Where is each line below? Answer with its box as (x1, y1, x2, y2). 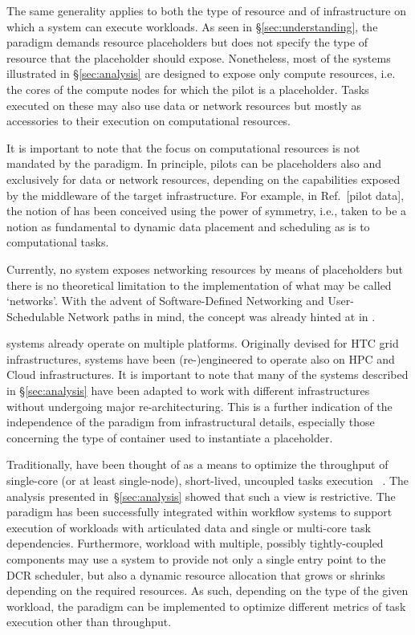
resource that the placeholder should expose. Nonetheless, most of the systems (6, 49, 391, 66)
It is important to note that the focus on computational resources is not (6, 139, 360, 156)
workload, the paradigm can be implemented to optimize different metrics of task (6, 597, 406, 614)
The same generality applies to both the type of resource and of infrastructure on (6, 2, 406, 18)
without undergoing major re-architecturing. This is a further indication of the (6, 397, 393, 414)
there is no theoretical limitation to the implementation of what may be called (6, 276, 392, 293)
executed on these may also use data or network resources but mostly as (6, 96, 362, 113)
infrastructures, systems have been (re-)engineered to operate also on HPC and (6, 350, 395, 367)
